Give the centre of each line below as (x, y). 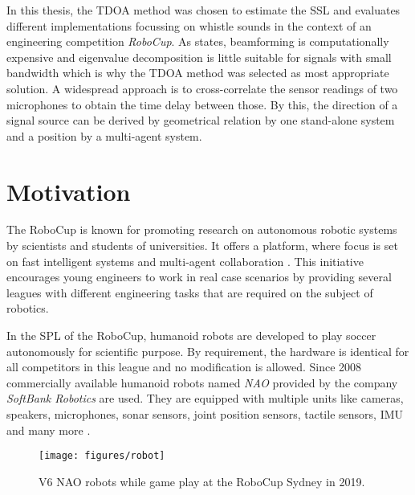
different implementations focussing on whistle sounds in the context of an (189, 25)
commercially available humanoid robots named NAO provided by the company (202, 382)
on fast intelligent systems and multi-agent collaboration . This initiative (185, 261)
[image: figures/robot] (102, 456)
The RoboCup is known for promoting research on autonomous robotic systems (202, 229)
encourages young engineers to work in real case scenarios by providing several (199, 277)
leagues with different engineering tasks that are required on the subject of (190, 292)
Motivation (69, 191)
